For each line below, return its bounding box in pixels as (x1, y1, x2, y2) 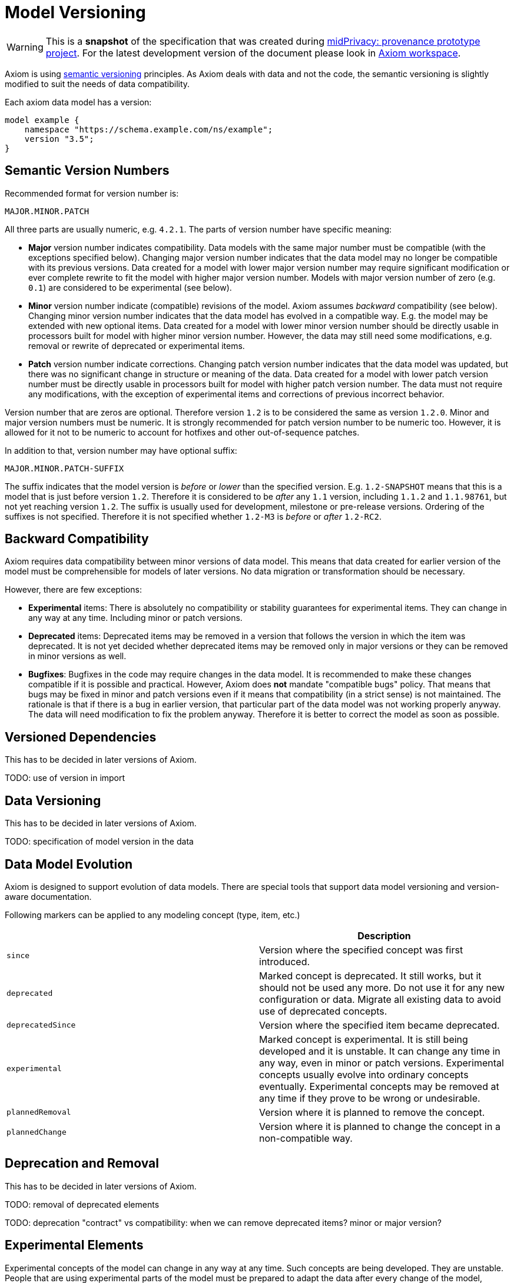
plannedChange (6, 1128, 67, 1137)
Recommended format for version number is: (5, 188, 179, 198)
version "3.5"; (24, 134, 94, 144)
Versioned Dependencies (5, 729, 157, 744)
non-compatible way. (259, 1132, 353, 1144)
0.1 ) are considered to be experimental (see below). (28, 282, 232, 293)
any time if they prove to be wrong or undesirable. (259, 1092, 480, 1104)
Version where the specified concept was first (259, 943, 463, 956)
